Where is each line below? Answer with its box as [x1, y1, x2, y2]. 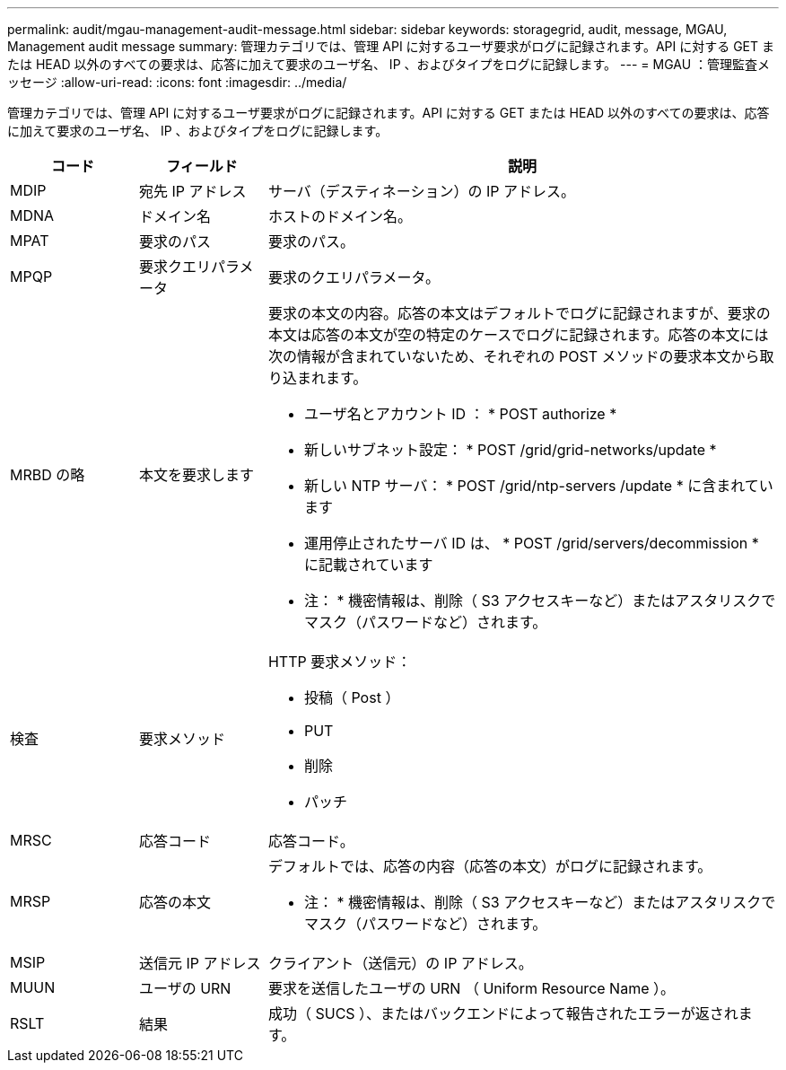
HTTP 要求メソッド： [267, 653, 412, 671]
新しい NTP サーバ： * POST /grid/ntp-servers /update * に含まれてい [303, 477, 773, 495]
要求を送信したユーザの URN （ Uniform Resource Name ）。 [267, 979, 675, 997]
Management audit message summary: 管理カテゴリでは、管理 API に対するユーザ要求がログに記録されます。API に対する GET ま [7, 39, 774, 54]
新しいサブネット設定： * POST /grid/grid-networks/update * [303, 441, 717, 459]
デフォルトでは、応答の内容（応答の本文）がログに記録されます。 [267, 857, 712, 875]
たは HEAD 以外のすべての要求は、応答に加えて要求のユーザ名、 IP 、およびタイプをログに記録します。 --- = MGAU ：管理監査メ [7, 57, 771, 72]
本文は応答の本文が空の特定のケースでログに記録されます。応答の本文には [267, 326, 769, 344]
